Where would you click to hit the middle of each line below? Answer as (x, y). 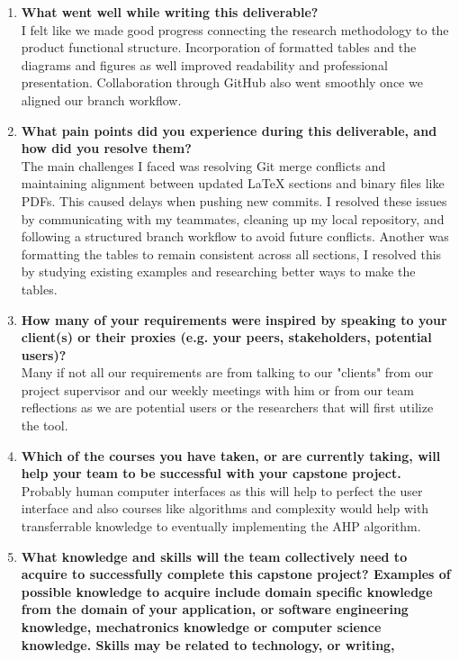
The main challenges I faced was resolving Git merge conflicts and (203, 165)
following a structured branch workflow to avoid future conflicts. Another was (235, 236)
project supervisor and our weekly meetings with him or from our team (217, 389)
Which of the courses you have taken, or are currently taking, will (231, 455)
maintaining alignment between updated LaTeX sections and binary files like (233, 183)
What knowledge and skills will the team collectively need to (214, 556)
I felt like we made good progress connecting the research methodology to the (235, 29)
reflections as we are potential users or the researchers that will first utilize (227, 407)
